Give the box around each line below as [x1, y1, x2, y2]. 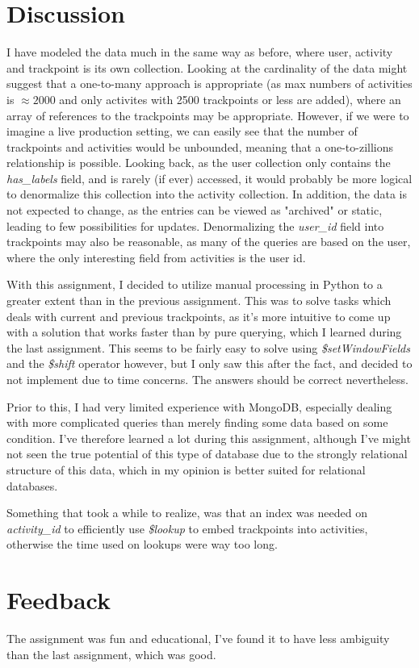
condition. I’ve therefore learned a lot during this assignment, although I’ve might [6, 429, 411, 446]
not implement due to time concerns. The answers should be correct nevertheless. [6, 371, 409, 387]
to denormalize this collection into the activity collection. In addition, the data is [6, 186, 408, 202]
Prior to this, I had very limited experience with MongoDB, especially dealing [6, 398, 392, 415]
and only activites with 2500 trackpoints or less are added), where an [59, 90, 401, 107]
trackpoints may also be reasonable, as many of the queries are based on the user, [6, 233, 411, 250]
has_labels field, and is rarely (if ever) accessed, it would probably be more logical [6, 169, 413, 186]
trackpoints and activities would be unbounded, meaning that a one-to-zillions [6, 138, 394, 155]
